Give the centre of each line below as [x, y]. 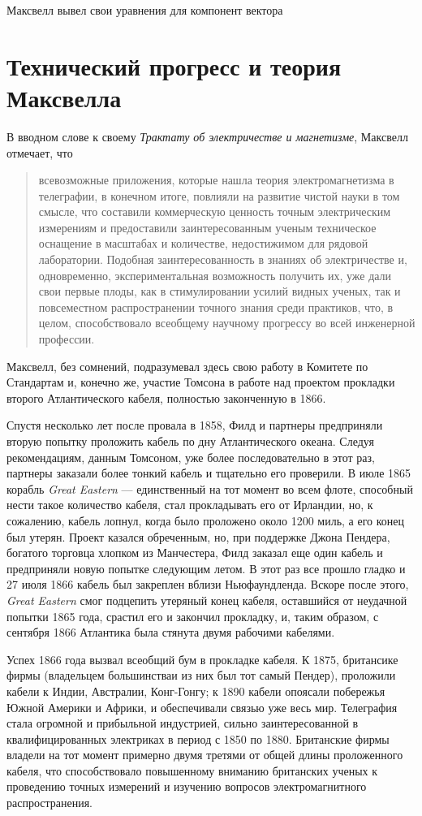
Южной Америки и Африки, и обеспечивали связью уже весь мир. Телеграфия [202, 707]
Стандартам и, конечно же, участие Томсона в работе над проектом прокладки [201, 382]
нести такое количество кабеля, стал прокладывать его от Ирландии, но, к [190, 505]
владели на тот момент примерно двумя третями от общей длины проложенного [205, 755]
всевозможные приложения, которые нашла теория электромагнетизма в [216, 180]
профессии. [67, 339]
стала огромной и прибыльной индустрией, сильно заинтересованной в [183, 723]
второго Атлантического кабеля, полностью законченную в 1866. [166, 397]
